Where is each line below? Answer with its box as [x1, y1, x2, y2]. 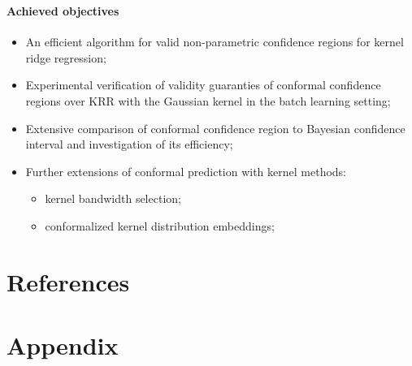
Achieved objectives [7, 2, 119, 19]
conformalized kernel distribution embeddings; [45, 217, 275, 234]
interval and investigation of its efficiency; [25, 136, 233, 153]
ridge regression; [25, 49, 106, 66]
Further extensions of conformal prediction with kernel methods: [25, 162, 347, 179]
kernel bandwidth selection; [45, 190, 181, 207]
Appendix [7, 329, 119, 362]
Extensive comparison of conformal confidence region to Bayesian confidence [25, 119, 405, 136]
